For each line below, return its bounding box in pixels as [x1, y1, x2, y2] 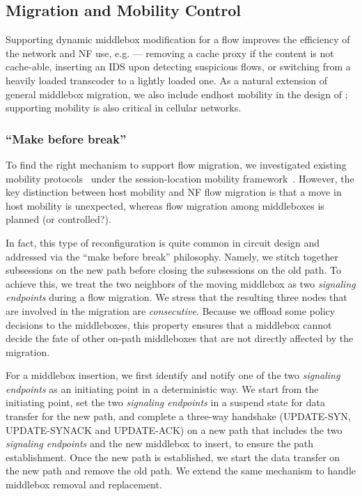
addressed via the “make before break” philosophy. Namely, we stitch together [6, 249, 339, 263]
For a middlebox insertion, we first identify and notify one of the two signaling [6, 368, 340, 382]
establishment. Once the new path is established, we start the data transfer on [6, 449, 340, 464]
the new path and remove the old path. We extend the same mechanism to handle [6, 463, 356, 478]
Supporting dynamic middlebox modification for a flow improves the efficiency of [6, 32, 350, 47]
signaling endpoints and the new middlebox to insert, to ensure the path [6, 436, 314, 451]
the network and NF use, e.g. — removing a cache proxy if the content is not [6, 45, 334, 60]
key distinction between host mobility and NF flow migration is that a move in [6, 185, 342, 199]
